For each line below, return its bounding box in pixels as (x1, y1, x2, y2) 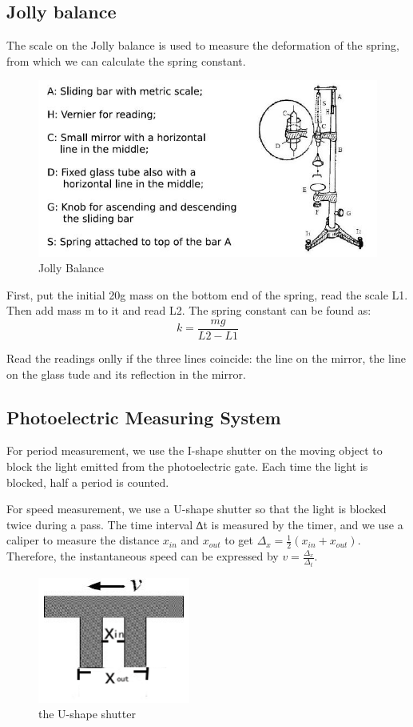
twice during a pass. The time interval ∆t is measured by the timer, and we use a (6, 516, 403, 532)
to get (224, 532, 253, 548)
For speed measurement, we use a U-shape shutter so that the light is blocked (6, 500, 387, 517)
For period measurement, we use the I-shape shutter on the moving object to (6, 442, 383, 459)
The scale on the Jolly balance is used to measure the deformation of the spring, (6, 37, 399, 54)
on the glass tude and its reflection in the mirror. (6, 365, 246, 382)
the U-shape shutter (38, 705, 136, 722)
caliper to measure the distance (6, 532, 160, 548)
